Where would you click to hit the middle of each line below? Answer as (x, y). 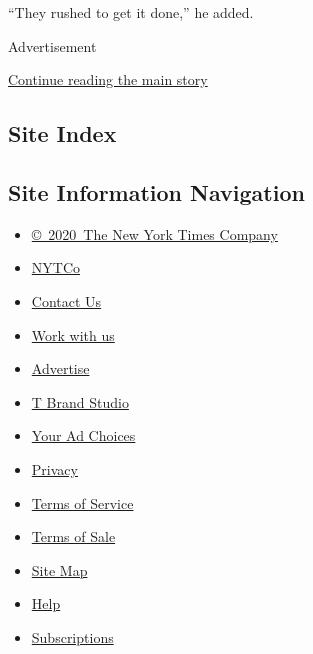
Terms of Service (82, 502)
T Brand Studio (80, 401)
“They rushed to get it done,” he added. (131, 12)
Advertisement (52, 45)
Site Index (62, 133)
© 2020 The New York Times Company (154, 233)
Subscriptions (72, 636)
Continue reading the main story (108, 79)
